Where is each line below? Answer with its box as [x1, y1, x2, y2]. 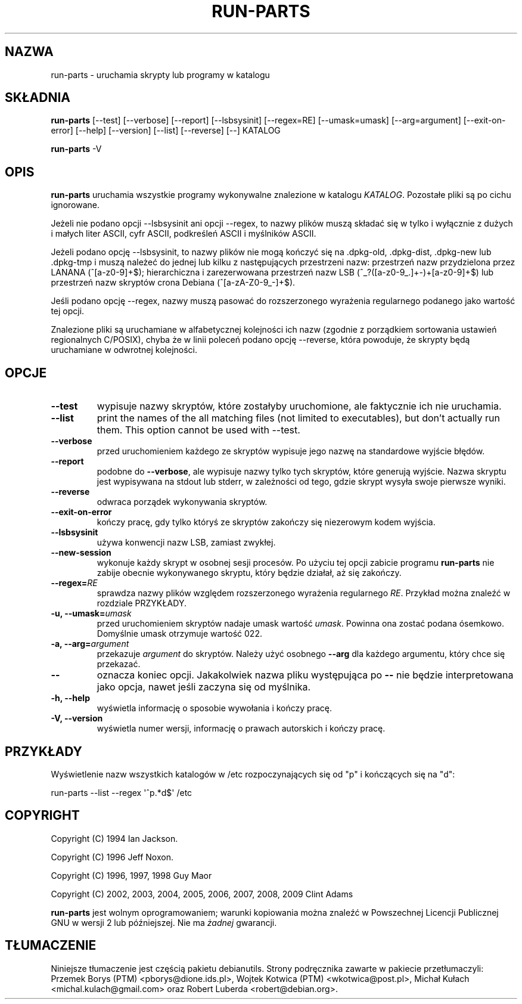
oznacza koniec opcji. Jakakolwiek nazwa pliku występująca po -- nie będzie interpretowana [97, 669, 514, 681]
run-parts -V [51, 144, 102, 154]
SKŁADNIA [5, 90, 70, 106]
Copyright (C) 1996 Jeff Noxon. [51, 851, 173, 862]
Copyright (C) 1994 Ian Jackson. [51, 833, 178, 844]
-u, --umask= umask [51, 608, 132, 619]
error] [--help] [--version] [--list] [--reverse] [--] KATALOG [51, 125, 281, 136]
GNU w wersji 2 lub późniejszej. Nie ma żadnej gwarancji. [51, 917, 277, 928]
